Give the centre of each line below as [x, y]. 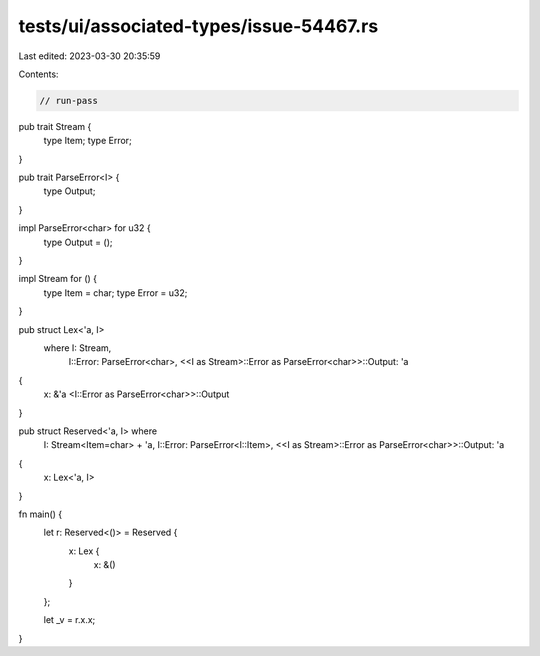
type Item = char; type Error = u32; [115, 292]
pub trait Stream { [55, 126]
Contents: [38, 74]
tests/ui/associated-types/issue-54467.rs [198, 26]
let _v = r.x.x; [69, 620]
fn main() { [40, 514]
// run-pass [69, 100]
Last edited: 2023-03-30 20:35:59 [89, 56]
